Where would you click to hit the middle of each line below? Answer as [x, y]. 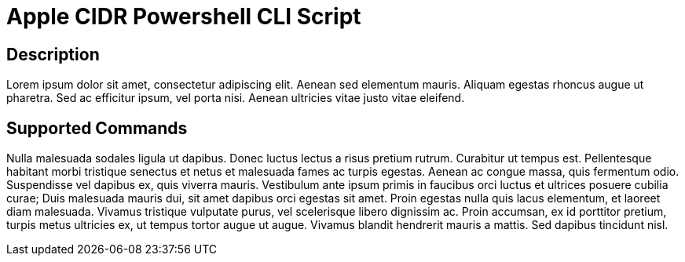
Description [53, 54]
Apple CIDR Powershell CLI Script [184, 16]
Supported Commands [97, 128]
